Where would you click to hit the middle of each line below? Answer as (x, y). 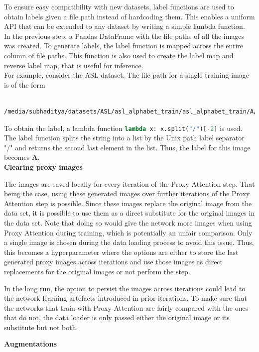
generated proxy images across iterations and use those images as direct (114, 262)
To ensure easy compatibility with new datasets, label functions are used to (119, 6)
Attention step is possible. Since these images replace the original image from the (128, 203)
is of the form (25, 84)
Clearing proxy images (43, 167)
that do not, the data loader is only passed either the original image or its (117, 317)
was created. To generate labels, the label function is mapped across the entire (124, 46)
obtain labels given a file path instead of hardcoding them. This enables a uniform (129, 16)
